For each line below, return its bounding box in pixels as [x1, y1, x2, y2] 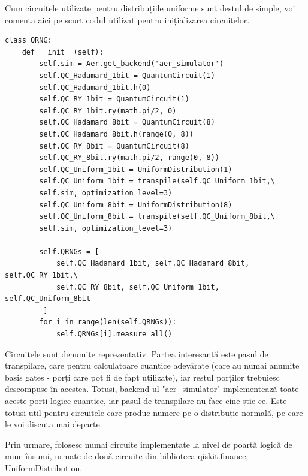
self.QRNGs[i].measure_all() [56, 330, 173, 339]
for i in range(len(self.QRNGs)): [39, 318, 177, 327]
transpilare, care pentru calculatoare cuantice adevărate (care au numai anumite [5, 359, 300, 372]
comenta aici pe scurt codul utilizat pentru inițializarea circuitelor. [5, 13, 250, 26]
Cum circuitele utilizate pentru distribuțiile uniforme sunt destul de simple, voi [5, 2, 295, 14]
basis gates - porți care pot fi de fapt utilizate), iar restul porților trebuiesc [5, 370, 280, 383]
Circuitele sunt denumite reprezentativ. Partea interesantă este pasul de [5, 347, 268, 360]
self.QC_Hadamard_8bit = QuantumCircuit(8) [39, 118, 215, 127]
